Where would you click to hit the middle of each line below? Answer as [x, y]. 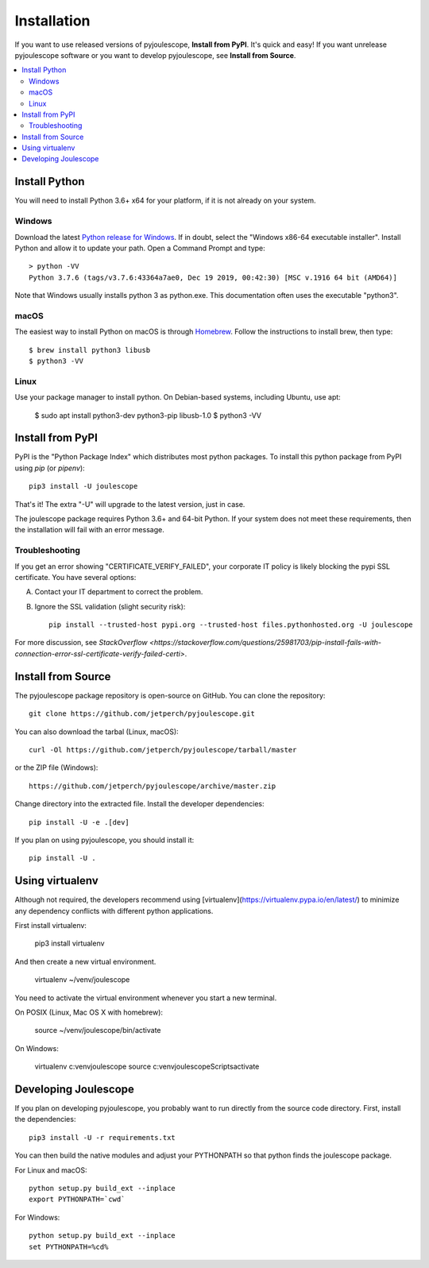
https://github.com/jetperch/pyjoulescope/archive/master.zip [153, 786]
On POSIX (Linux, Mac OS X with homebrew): [89, 1012]
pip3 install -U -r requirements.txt [102, 1137]
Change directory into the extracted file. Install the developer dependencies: [139, 804]
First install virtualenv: [51, 925]
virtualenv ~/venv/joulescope [82, 980]
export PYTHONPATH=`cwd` [77, 1199]
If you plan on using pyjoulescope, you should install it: [104, 840]
